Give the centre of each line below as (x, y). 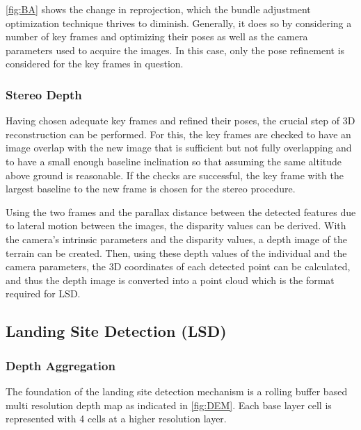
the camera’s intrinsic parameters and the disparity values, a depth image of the (176, 239)
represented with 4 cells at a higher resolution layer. (116, 419)
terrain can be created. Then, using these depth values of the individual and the (176, 253)
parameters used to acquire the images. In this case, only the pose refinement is (175, 50)
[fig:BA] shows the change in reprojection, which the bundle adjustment (158, 9)
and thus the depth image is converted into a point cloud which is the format (170, 280)
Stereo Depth (44, 94)
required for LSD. (43, 293)
